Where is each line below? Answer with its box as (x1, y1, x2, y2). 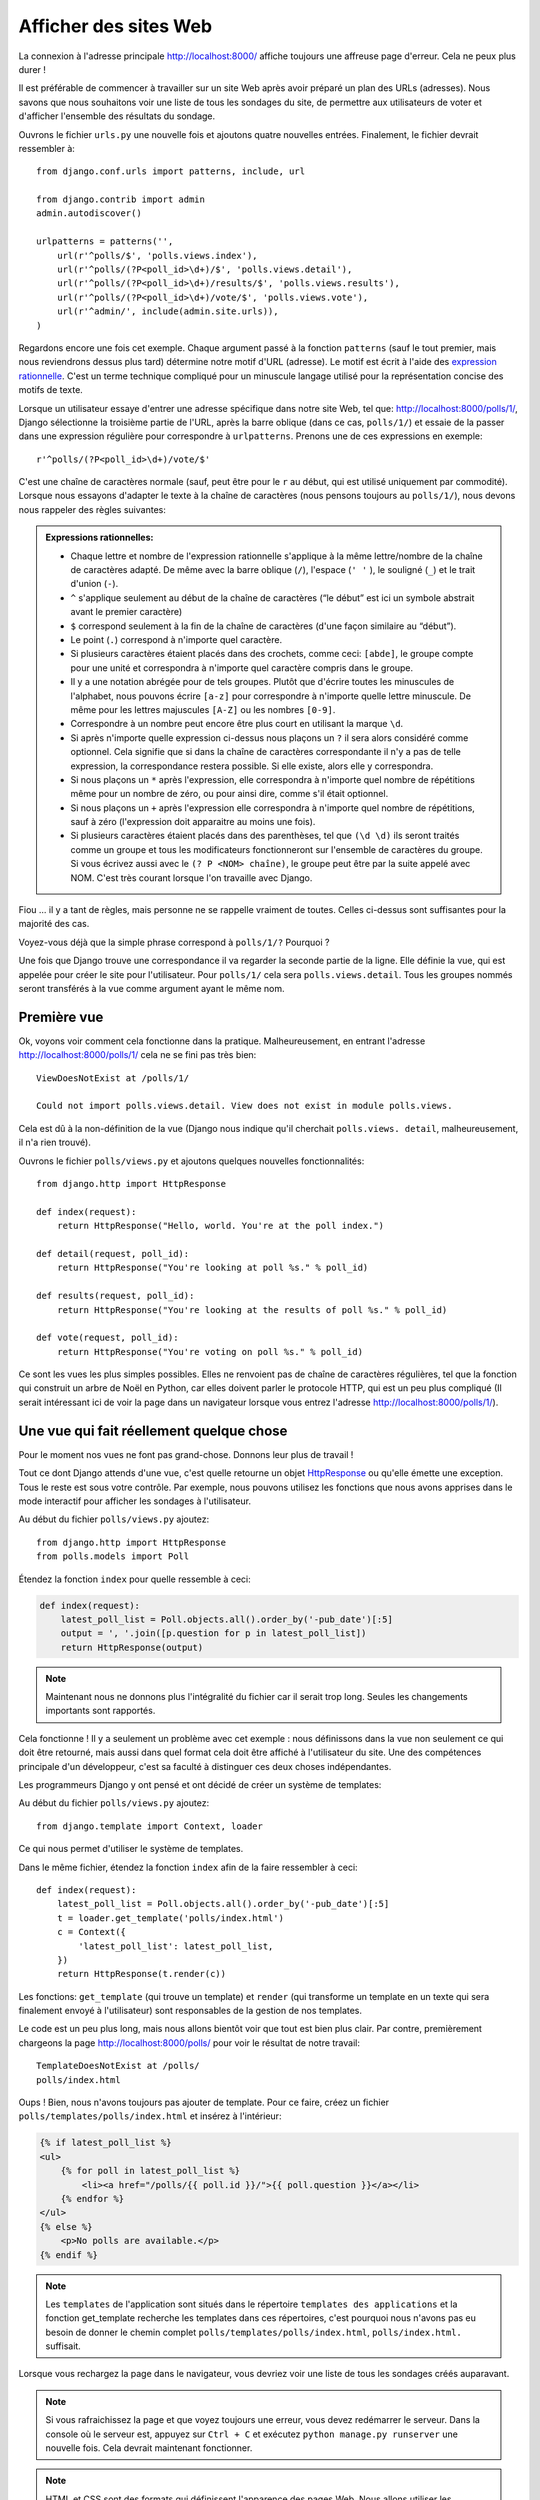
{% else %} (39, 2221, 93, 2232)
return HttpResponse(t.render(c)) (56, 1968, 227, 1980)
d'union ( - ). (70, 578, 119, 590)
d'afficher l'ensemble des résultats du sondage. (18, 110, 216, 122)
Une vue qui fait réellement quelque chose (18, 1422, 288, 1439)
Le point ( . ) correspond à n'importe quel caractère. (70, 634, 283, 645)
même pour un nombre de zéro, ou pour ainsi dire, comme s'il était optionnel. (70, 788, 389, 800)
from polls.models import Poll (36, 1551, 190, 1562)
